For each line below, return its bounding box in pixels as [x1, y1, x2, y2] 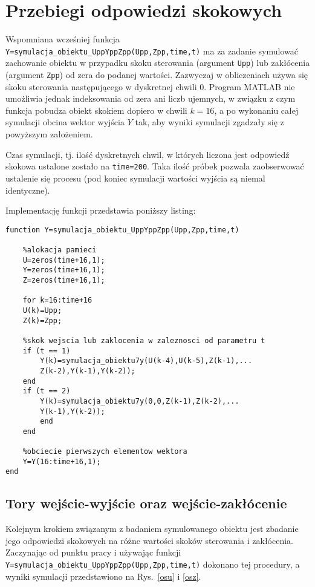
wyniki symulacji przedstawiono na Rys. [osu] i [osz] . [5, 569, 201, 582]
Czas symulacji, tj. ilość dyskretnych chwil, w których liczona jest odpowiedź [5, 148, 290, 160]
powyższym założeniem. [5, 128, 93, 140]
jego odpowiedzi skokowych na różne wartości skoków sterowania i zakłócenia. [5, 534, 294, 546]
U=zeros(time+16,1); [22, 255, 105, 264]
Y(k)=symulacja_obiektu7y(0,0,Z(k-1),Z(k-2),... [40, 396, 239, 405]
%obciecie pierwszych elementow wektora [22, 447, 187, 456]
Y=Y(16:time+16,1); [22, 457, 101, 466]
